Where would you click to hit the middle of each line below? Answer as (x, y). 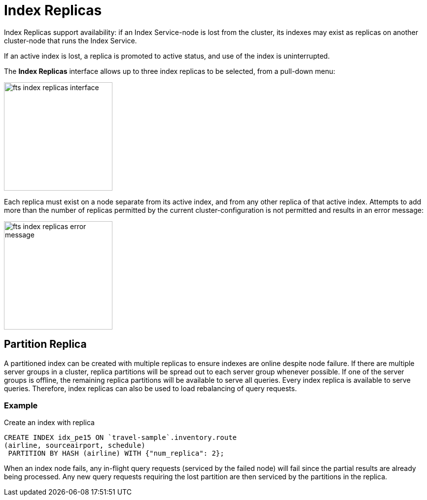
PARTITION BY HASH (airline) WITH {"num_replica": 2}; (116, 453)
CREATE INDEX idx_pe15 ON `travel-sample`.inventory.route (121, 438)
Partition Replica (45, 344)
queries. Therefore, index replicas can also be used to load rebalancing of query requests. (150, 388)
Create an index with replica (49, 423)
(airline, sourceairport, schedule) (75, 446)
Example (21, 405)
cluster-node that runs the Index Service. (71, 40)
